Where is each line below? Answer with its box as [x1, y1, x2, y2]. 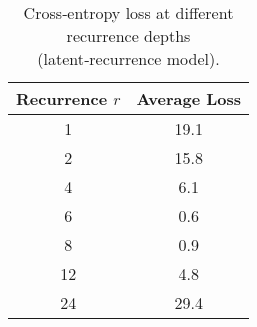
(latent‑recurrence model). [37, 47, 220, 70]
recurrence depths [66, 24, 191, 47]
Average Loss [136, 87, 241, 110]
